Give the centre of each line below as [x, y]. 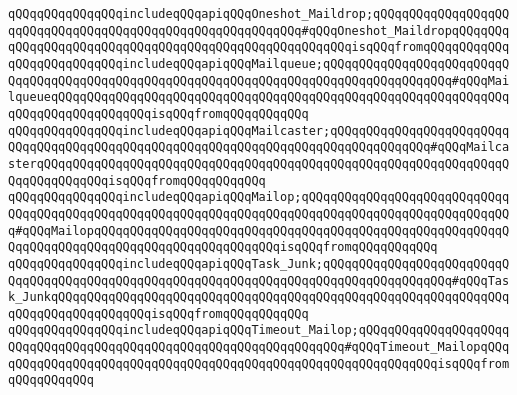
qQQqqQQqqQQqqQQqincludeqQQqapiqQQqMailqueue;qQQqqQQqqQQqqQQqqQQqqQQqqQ [259, 63]
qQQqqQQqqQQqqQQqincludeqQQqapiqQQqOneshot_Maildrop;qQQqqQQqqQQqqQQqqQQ [259, 14]
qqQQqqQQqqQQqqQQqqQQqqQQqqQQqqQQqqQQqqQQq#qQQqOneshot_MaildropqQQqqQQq [259, 30]
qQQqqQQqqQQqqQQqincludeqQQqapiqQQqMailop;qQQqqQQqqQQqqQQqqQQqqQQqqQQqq [259, 197]
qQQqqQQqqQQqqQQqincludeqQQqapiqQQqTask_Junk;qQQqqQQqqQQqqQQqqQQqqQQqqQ [259, 263]
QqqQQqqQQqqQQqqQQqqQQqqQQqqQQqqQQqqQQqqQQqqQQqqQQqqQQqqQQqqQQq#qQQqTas [259, 280]
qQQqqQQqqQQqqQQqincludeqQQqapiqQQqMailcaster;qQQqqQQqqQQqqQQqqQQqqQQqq [259, 130]
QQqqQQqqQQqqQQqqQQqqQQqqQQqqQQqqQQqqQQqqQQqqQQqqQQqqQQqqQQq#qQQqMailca [259, 147]
